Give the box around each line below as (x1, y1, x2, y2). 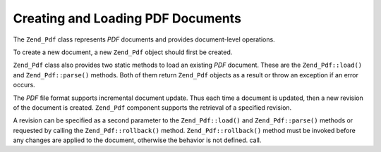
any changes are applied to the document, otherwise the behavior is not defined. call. (13, 136, 262, 144)
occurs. (13, 81, 35, 89)
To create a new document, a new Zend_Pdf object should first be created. (13, 48, 233, 56)
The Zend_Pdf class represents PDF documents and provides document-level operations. (13, 35, 275, 44)
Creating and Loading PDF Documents (13, 11, 241, 26)
